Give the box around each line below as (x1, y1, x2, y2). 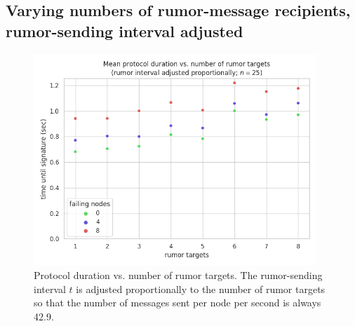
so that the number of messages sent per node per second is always (34, 295, 321, 310)
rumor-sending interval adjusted (6, 20, 243, 41)
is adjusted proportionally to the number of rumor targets (76, 281, 326, 296)
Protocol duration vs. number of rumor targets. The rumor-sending (34, 268, 323, 283)
